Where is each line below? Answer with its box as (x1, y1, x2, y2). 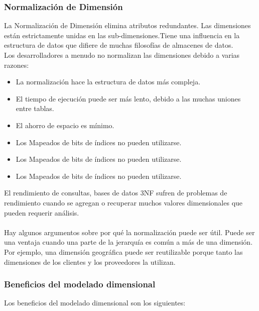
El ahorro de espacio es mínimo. (16, 120, 114, 130)
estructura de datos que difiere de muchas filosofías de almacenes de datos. (4, 40, 233, 50)
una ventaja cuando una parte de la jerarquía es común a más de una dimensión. (4, 237, 253, 247)
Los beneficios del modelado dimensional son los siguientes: (4, 297, 186, 308)
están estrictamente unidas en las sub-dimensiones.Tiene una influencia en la (4, 30, 240, 40)
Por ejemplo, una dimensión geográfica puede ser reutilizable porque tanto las (4, 246, 243, 257)
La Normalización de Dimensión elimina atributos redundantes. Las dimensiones (4, 20, 251, 31)
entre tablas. (16, 103, 54, 114)
